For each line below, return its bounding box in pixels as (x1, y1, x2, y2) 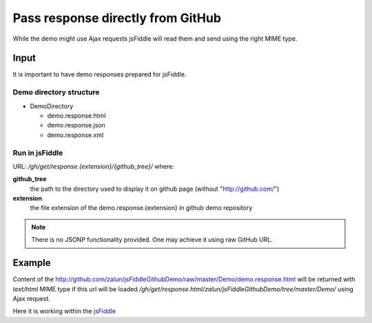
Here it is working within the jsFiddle (12, 307, 116, 315)
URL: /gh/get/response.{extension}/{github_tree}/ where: (12, 162, 175, 170)
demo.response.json (47, 121, 106, 129)
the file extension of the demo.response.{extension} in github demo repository (30, 204, 253, 212)
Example (12, 257, 51, 269)
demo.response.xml (47, 131, 104, 139)
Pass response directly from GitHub (12, 10, 222, 25)
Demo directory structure (12, 87, 100, 97)
